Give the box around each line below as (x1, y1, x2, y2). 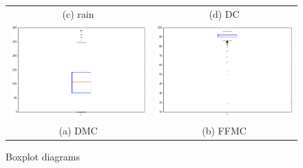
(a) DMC (59, 123, 98, 138)
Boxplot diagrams (6, 149, 81, 164)
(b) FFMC (202, 123, 247, 138)
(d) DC (209, 6, 240, 21)
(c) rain (62, 6, 94, 21)
